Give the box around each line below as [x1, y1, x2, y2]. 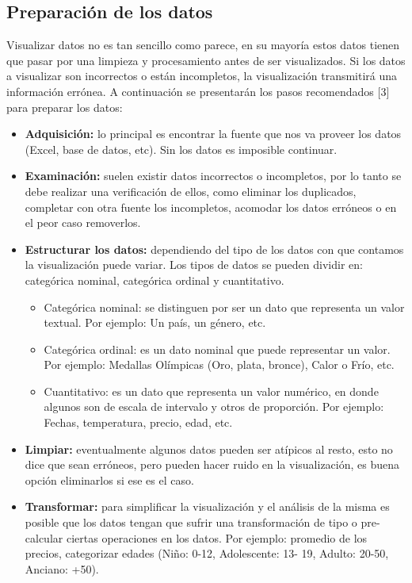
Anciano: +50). [25, 560, 99, 577]
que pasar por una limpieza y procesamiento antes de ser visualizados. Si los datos [6, 52, 406, 68]
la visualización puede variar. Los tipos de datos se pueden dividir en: [25, 256, 363, 273]
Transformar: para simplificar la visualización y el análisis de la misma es [25, 498, 390, 515]
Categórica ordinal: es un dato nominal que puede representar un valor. [44, 340, 391, 357]
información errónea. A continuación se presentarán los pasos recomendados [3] [6, 82, 390, 99]
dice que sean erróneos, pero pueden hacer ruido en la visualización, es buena [25, 456, 400, 473]
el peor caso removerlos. [25, 214, 141, 231]
